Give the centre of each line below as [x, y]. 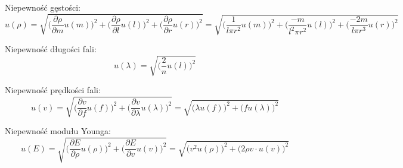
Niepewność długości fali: [51, 49]
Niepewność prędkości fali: [53, 90]
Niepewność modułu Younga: [58, 131]
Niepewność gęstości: [43, 7]
